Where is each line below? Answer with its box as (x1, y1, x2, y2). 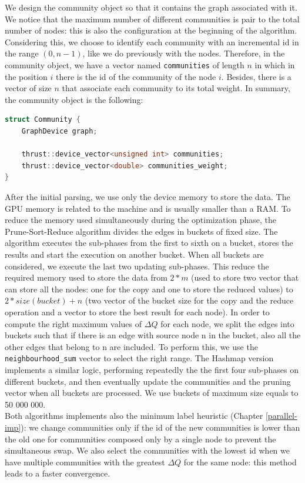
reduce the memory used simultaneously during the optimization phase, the (5, 214, 277, 226)
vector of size (5, 82, 52, 94)
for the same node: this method (183, 455, 297, 468)
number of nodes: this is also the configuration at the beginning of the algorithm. (5, 24, 297, 36)
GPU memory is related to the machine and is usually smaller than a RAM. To (5, 202, 291, 214)
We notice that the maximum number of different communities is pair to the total (5, 12, 300, 25)
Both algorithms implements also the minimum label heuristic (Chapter (5, 409, 263, 422)
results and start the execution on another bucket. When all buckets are (5, 248, 264, 260)
